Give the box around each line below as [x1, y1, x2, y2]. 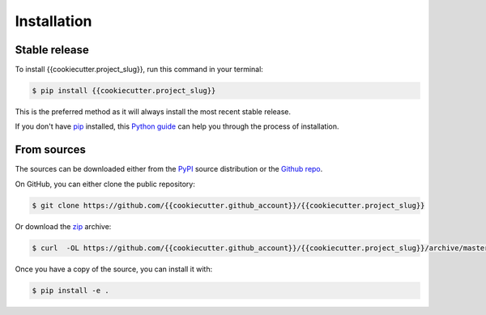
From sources [15, 143, 87, 157]
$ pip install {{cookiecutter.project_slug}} [32, 86, 216, 96]
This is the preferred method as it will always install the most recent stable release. [15, 107, 292, 117]
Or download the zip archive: [15, 221, 112, 231]
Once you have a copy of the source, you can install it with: [15, 264, 213, 274]
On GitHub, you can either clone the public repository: [15, 179, 196, 189]
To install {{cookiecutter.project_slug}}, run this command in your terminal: [15, 65, 263, 74]
